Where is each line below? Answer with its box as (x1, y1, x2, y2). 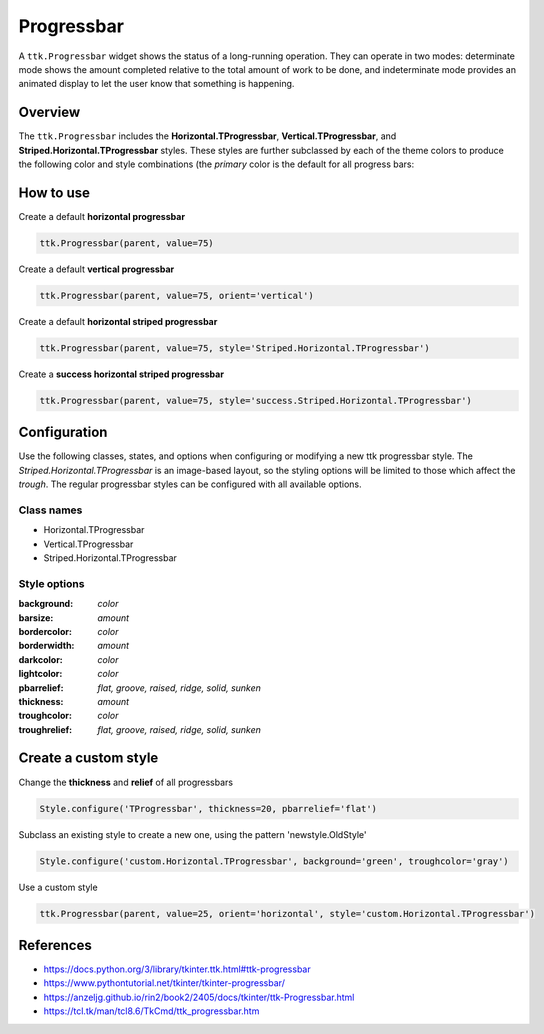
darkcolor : (18, 653, 64, 665)
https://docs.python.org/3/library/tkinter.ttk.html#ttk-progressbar (43, 963, 311, 975)
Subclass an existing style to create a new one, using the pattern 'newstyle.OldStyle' (18, 828, 367, 840)
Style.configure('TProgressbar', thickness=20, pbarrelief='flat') (39, 803, 378, 814)
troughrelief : (18, 723, 73, 735)
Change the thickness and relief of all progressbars (18, 776, 234, 788)
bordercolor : (18, 625, 72, 637)
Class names (18, 503, 83, 517)
